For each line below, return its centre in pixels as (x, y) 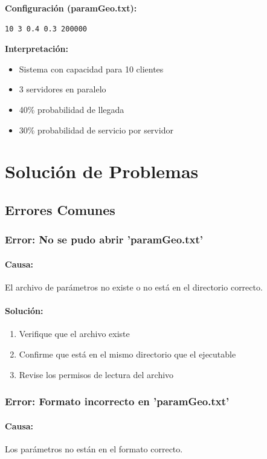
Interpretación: (37, 49)
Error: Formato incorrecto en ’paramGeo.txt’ (117, 401)
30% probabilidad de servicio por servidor (96, 130)
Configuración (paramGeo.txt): (71, 8)
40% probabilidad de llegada (72, 109)
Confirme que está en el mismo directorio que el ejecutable (127, 354)
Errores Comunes (60, 209)
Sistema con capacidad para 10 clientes (91, 69)
